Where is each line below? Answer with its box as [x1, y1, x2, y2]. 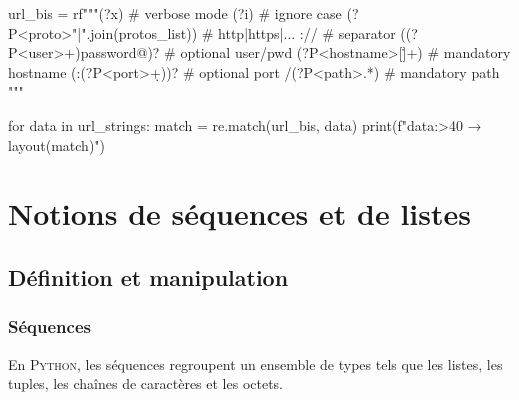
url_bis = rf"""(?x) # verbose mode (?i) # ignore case [8, 3, 342, 23]
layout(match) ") [8, 134, 106, 155]
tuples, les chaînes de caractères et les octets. [8, 373, 284, 394]
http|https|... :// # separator [218, 22, 396, 43]
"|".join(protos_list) [72, 22, 192, 43]
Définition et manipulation [8, 261, 289, 292]
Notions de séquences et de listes [8, 193, 471, 234]
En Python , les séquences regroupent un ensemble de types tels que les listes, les [8, 353, 503, 374]
